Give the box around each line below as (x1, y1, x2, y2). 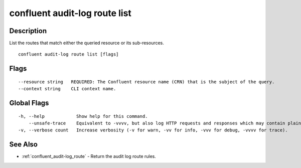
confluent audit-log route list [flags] (18, 52, 119, 57)
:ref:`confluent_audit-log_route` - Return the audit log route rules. (22, 153, 157, 159)
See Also (9, 140, 38, 149)
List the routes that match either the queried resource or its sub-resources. (9, 40, 164, 46)
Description (9, 27, 47, 35)
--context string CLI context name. (18, 86, 116, 92)
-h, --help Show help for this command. (18, 113, 148, 119)
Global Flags (9, 99, 49, 107)
